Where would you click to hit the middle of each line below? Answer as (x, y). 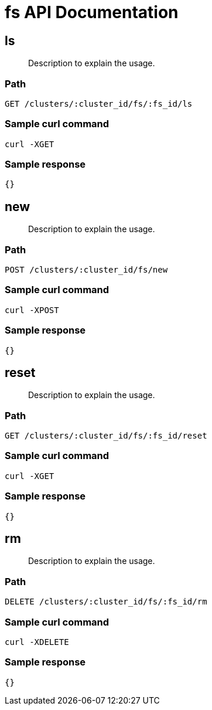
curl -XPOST (32, 310)
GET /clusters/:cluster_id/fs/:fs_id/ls (99, 103)
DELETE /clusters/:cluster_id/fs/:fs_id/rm (106, 602)
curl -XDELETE (37, 642)
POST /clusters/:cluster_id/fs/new (86, 270)
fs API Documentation (92, 12)
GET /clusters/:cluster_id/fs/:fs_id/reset (106, 436)
